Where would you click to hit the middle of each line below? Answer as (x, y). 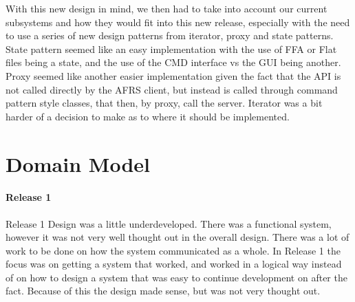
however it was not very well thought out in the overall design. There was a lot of (177, 237)
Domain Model (78, 163)
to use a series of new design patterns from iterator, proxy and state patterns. (170, 35)
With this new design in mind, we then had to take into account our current (166, 8)
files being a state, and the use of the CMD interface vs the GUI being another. (173, 62)
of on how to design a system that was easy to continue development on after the (176, 277)
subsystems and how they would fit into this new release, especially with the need (178, 22)
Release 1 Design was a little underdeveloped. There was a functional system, (169, 223)
